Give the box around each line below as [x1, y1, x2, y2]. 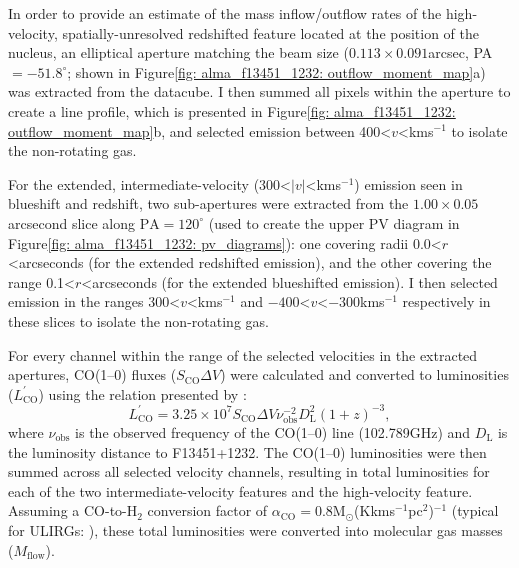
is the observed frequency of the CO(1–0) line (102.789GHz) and [75, 421, 471, 442]
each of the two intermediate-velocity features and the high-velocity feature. [8, 480, 473, 501]
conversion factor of [147, 500, 268, 521]
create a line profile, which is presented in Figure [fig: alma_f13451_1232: [8, 100, 456, 121]
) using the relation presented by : [38, 383, 247, 404]
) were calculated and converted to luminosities [220, 364, 509, 385]
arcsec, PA [428, 42, 493, 63]
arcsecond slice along [8, 212, 135, 233]
